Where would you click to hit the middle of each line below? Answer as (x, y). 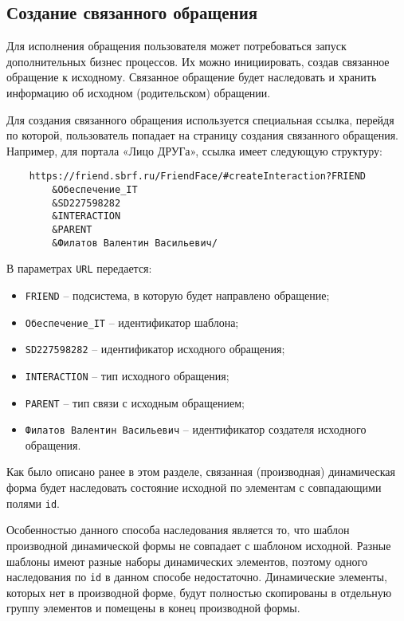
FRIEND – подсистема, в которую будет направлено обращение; (177, 295)
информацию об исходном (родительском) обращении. (139, 92)
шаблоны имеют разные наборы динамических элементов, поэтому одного (187, 561)
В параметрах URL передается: (79, 268)
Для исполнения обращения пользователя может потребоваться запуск (177, 46)
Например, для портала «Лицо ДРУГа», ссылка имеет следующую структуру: (194, 150)
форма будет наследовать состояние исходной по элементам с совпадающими (194, 487)
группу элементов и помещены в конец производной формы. (153, 608)
